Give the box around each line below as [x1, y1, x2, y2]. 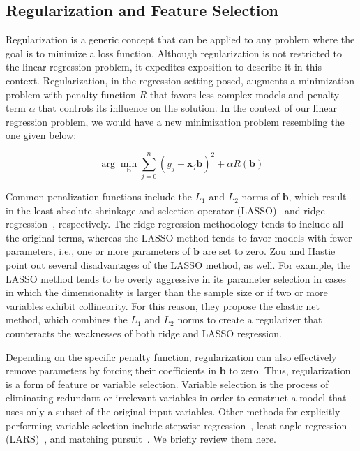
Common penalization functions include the [6, 189, 192, 204]
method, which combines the [6, 312, 128, 327]
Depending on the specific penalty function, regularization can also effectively [6, 349, 337, 364]
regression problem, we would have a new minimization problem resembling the [6, 114, 345, 128]
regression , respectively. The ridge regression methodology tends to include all [6, 216, 344, 231]
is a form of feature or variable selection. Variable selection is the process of [6, 376, 329, 391]
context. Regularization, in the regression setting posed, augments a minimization [6, 73, 355, 87]
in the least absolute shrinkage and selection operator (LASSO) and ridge [6, 202, 325, 217]
